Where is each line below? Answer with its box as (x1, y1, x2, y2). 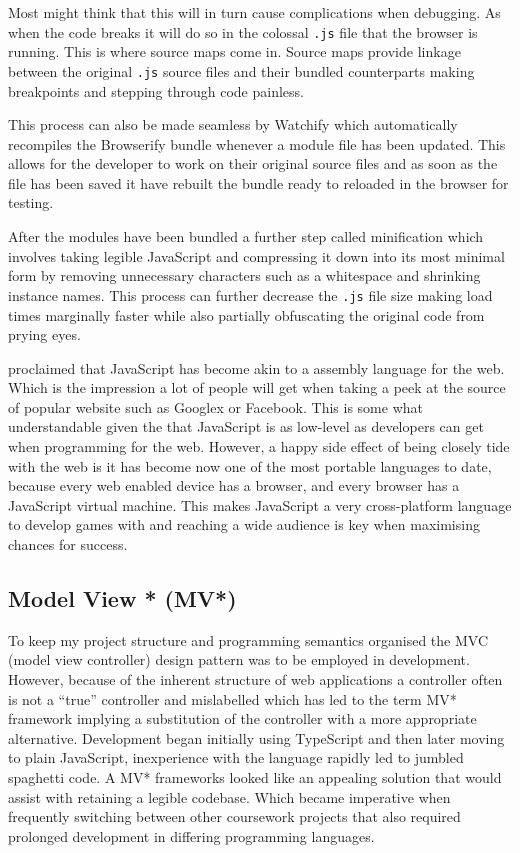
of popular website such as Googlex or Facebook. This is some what (8, 396, 423, 417)
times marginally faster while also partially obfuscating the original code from (8, 304, 485, 325)
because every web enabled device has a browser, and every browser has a (8, 475, 460, 496)
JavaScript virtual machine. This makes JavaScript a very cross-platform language (8, 494, 512, 515)
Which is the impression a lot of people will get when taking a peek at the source (8, 377, 506, 398)
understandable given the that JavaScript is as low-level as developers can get (8, 416, 484, 437)
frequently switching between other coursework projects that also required (8, 806, 461, 827)
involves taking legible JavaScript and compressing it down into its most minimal (8, 245, 505, 266)
